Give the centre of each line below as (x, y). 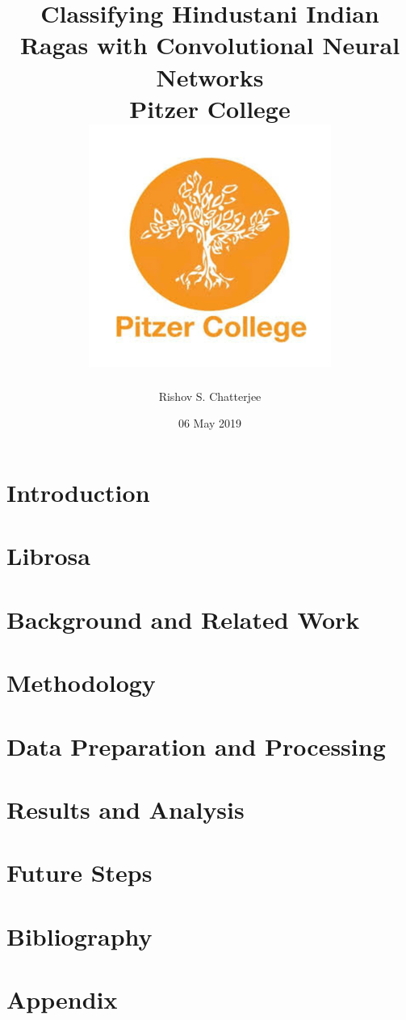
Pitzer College (210, 108)
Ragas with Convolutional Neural (210, 45)
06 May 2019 (210, 423)
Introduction (78, 493)
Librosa (48, 556)
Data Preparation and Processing (196, 746)
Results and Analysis (126, 809)
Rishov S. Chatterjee (210, 396)
